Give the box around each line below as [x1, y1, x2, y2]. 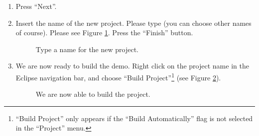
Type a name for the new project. [35, 44, 138, 54]
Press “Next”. [15, 1, 57, 11]
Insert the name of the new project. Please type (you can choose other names [15, 17, 252, 28]
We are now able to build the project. [35, 89, 150, 99]
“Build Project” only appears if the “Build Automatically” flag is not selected [15, 113, 253, 123]
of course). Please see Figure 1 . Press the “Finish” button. [15, 27, 193, 38]
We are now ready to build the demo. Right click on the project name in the [15, 61, 249, 71]
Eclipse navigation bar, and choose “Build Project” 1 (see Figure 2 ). [15, 70, 221, 82]
